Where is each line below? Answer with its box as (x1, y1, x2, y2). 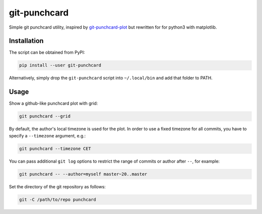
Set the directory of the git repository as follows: (9, 183, 106, 189)
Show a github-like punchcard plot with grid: (9, 100, 98, 106)
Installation (9, 37, 44, 45)
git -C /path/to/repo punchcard (19, 197, 97, 202)
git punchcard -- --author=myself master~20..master (19, 171, 147, 177)
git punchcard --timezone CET (19, 146, 91, 151)
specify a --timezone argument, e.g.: (9, 132, 86, 138)
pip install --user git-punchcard (19, 63, 101, 68)
